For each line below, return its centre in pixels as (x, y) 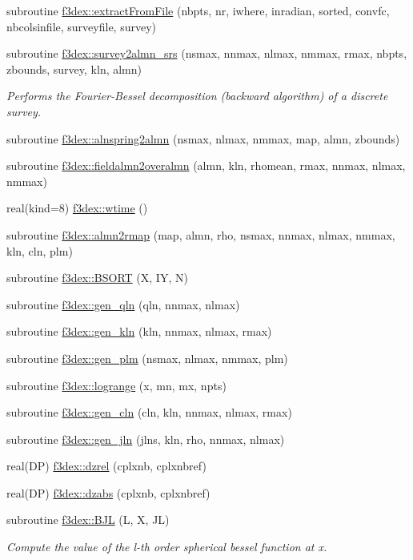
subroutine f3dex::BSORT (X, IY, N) (97, 278)
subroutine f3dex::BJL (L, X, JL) (88, 520)
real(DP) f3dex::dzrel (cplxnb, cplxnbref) (106, 466)
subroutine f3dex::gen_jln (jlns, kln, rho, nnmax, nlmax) (146, 439)
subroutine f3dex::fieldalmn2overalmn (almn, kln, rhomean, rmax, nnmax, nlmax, (206, 165)
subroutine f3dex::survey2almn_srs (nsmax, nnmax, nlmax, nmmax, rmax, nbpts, (207, 53)
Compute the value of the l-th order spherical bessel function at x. (167, 547)
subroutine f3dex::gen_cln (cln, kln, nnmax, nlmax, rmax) (149, 412)
